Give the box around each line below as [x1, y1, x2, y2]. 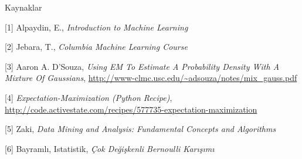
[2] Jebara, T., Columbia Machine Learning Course [5, 40, 188, 53]
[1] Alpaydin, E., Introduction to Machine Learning [5, 21, 188, 33]
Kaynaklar [5, 1, 42, 13]
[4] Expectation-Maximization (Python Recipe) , [5, 91, 172, 103]
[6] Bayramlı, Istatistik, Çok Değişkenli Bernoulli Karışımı [5, 142, 215, 154]
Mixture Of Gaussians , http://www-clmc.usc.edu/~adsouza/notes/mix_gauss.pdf [5, 72, 297, 84]
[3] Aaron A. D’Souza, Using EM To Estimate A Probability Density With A [5, 60, 280, 72]
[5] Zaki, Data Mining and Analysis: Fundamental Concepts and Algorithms [5, 123, 276, 135]
